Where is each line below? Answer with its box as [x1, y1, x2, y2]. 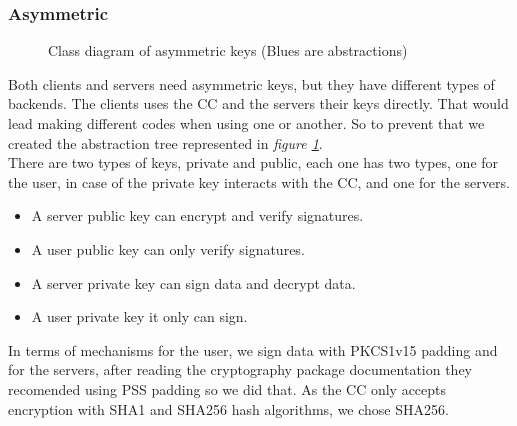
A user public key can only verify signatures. [31, 238, 305, 259]
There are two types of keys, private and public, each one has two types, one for [8, 152, 499, 173]
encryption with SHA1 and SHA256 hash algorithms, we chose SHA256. [8, 398, 449, 419]
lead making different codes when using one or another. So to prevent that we [8, 113, 485, 133]
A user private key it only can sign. [31, 306, 248, 327]
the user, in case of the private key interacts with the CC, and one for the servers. [8, 171, 510, 192]
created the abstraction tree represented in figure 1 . [8, 132, 323, 153]
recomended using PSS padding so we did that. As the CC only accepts [8, 378, 447, 399]
